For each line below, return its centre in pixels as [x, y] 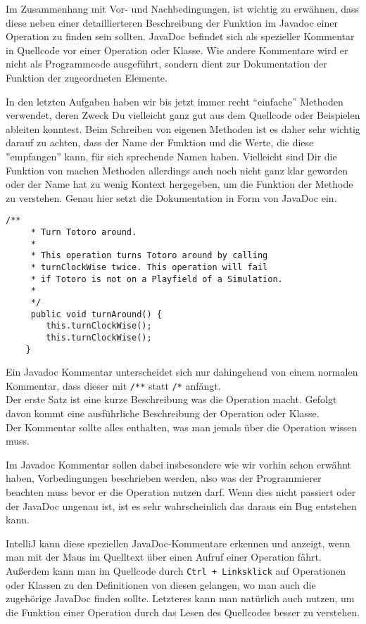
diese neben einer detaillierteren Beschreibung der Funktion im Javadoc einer [172, 22]
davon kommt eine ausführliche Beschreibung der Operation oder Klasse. [163, 413]
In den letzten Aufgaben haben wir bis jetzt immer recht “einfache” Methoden [175, 101]
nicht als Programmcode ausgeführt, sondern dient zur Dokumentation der [166, 64]
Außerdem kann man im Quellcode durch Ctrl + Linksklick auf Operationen [176, 570]
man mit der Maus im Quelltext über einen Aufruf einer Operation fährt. [164, 557]
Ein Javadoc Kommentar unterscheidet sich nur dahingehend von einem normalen [182, 372]
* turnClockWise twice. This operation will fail [149, 267]
